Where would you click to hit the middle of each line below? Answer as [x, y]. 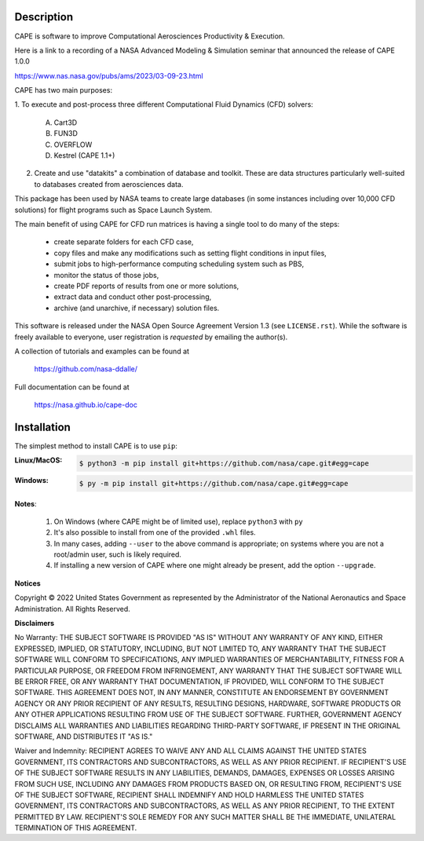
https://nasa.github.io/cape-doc [86, 405]
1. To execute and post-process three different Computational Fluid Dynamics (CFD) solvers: [164, 104]
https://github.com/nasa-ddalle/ [86, 369]
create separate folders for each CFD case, [124, 242]
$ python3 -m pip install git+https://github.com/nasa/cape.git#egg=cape [224, 463]
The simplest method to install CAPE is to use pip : [96, 446]
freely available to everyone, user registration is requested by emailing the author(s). [151, 337]
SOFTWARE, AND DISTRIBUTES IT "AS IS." [84, 736]
